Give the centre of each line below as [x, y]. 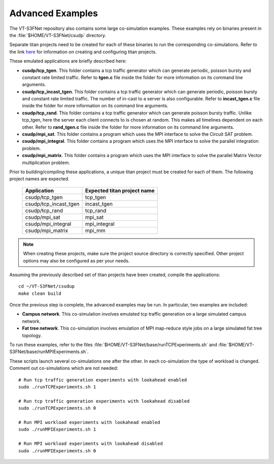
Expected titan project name [120, 190]
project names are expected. [39, 179]
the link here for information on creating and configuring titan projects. [83, 52]
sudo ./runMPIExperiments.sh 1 [57, 430]
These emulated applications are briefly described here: [68, 61]
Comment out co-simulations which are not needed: [64, 368]
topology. [32, 335]
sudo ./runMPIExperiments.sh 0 [57, 451]
